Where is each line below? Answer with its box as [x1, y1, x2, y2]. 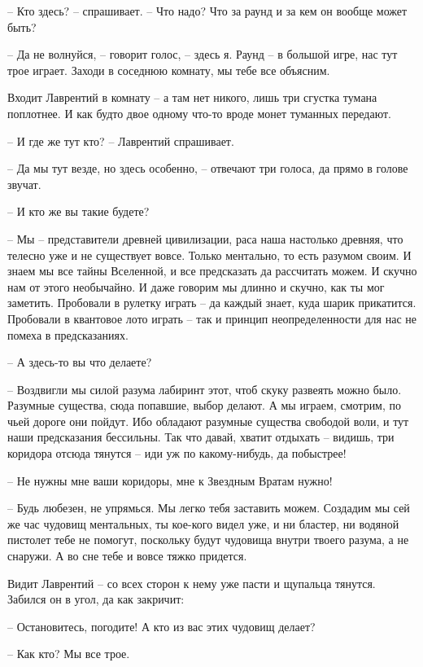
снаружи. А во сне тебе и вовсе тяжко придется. [7, 547, 247, 564]
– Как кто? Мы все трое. [7, 645, 130, 662]
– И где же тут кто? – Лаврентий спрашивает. [7, 132, 234, 149]
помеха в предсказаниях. [7, 326, 129, 343]
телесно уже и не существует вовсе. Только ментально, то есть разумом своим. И [7, 246, 412, 263]
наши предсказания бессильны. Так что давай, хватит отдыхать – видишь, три [7, 428, 395, 445]
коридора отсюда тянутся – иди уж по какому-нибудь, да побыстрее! [7, 445, 347, 462]
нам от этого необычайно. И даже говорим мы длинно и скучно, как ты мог [7, 278, 385, 295]
